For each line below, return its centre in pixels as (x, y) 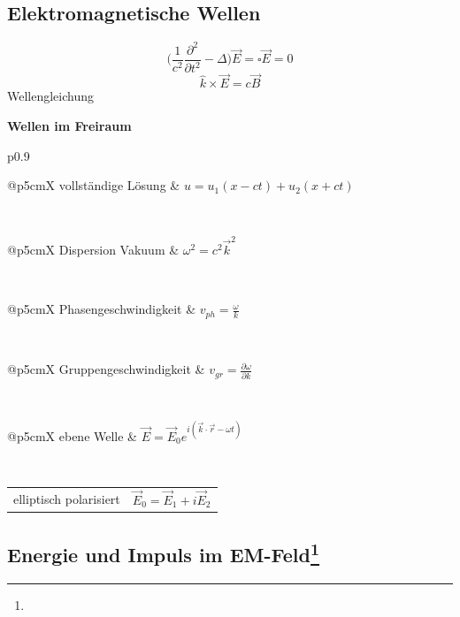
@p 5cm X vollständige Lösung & (94, 185)
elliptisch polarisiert (67, 498)
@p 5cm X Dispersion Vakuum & (93, 250)
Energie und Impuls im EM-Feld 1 (164, 553)
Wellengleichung (51, 96)
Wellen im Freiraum (69, 125)
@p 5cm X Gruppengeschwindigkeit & (106, 369)
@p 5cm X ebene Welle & (73, 435)
